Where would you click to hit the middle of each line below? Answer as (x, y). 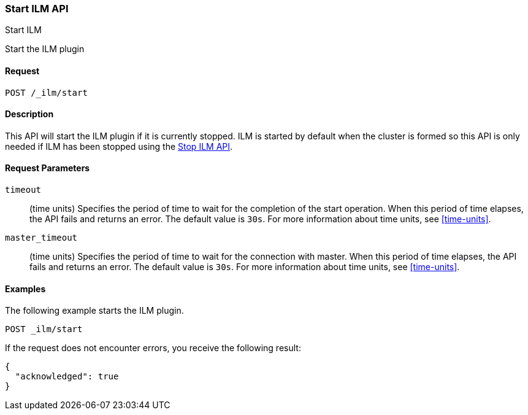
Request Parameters (48, 168)
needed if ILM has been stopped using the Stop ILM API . (119, 146)
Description (29, 114)
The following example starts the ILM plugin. (94, 311)
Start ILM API (37, 9)
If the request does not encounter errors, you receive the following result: (153, 348)
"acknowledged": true (67, 377)
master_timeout (41, 238)
